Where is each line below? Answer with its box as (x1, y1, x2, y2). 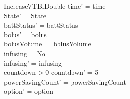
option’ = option (4, 86, 53, 96)
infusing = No (4, 48, 45, 58)
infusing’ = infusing (4, 57, 62, 68)
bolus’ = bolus (4, 29, 47, 39)
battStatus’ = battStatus (4, 20, 78, 30)
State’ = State (4, 10, 46, 20)
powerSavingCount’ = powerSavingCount (4, 76, 126, 86)
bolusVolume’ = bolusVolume (4, 39, 91, 49)
